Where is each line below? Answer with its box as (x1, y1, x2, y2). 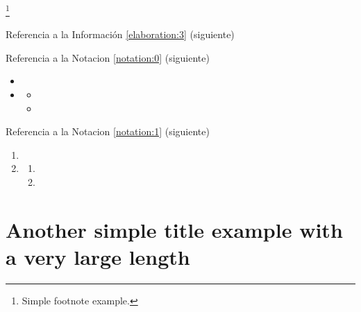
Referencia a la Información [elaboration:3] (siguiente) (6, 27, 235, 42)
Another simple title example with (6, 215, 343, 243)
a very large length (6, 242, 190, 270)
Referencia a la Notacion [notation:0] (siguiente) (6, 50, 210, 64)
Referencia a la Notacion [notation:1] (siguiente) (6, 124, 210, 139)
